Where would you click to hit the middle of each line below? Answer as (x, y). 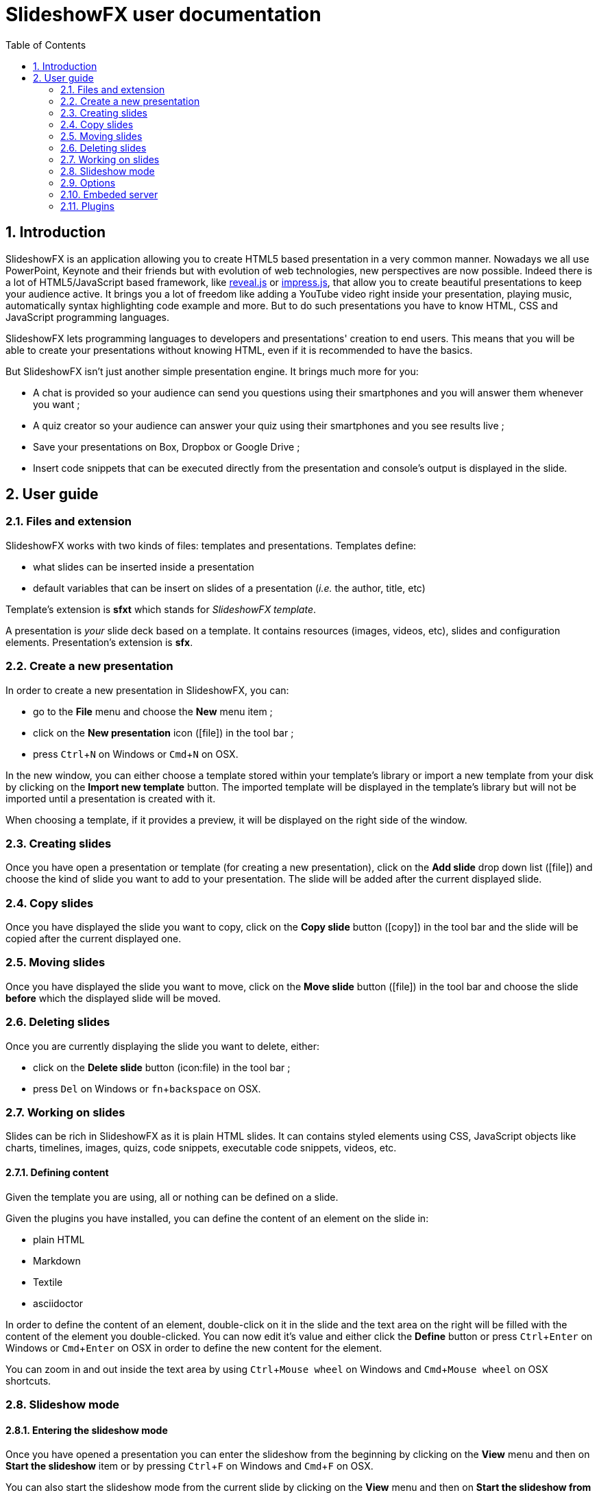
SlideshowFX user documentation (163, 14)
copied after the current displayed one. (94, 939)
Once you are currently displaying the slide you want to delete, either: (163, 1046)
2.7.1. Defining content (57, 1172)
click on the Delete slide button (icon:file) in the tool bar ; (162, 1067)
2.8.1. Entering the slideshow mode (87, 1430)
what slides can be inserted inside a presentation (144, 566)
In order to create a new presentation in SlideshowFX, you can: (147, 690)
